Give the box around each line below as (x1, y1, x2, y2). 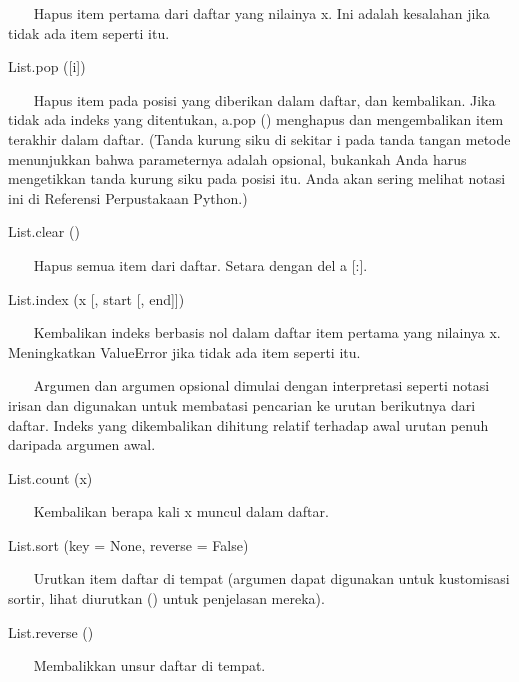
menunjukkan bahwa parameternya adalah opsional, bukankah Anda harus (8, 148, 467, 169)
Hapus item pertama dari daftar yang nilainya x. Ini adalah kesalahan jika (33, 3, 490, 23)
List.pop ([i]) (8, 56, 86, 77)
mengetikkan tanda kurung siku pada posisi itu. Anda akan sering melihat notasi (8, 168, 506, 189)
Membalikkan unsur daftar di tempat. (33, 655, 266, 676)
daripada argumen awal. (8, 434, 156, 455)
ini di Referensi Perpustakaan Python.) (8, 187, 248, 208)
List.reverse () (8, 621, 94, 642)
